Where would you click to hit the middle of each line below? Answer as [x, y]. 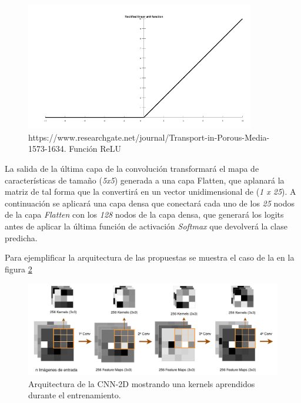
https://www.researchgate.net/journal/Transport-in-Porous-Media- [149, 137]
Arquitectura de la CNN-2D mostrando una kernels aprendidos [142, 383]
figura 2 [19, 269]
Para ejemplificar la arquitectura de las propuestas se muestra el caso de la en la [150, 257]
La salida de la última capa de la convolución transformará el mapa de [132, 168]
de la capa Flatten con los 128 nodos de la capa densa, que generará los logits [144, 214]
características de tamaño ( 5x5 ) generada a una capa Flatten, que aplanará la [145, 180]
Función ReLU [95, 149]
